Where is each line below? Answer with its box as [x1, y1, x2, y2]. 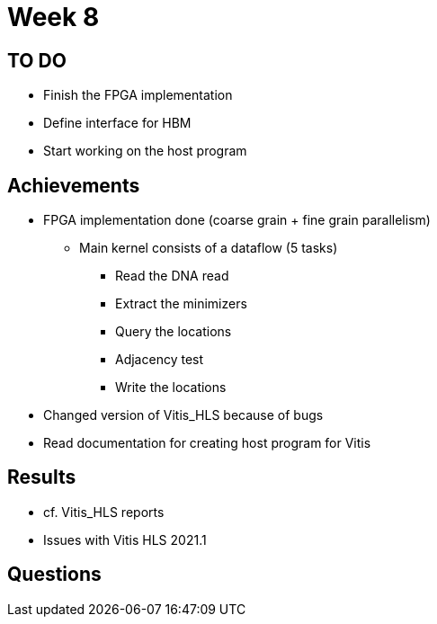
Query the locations [115, 324, 232, 340]
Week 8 [7, 2, 100, 32]
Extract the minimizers [115, 296, 247, 312]
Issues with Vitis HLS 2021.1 [43, 531, 207, 548]
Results [7, 466, 76, 489]
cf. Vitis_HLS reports [43, 504, 165, 520]
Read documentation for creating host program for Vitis [43, 435, 371, 451]
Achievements [7, 174, 140, 197]
